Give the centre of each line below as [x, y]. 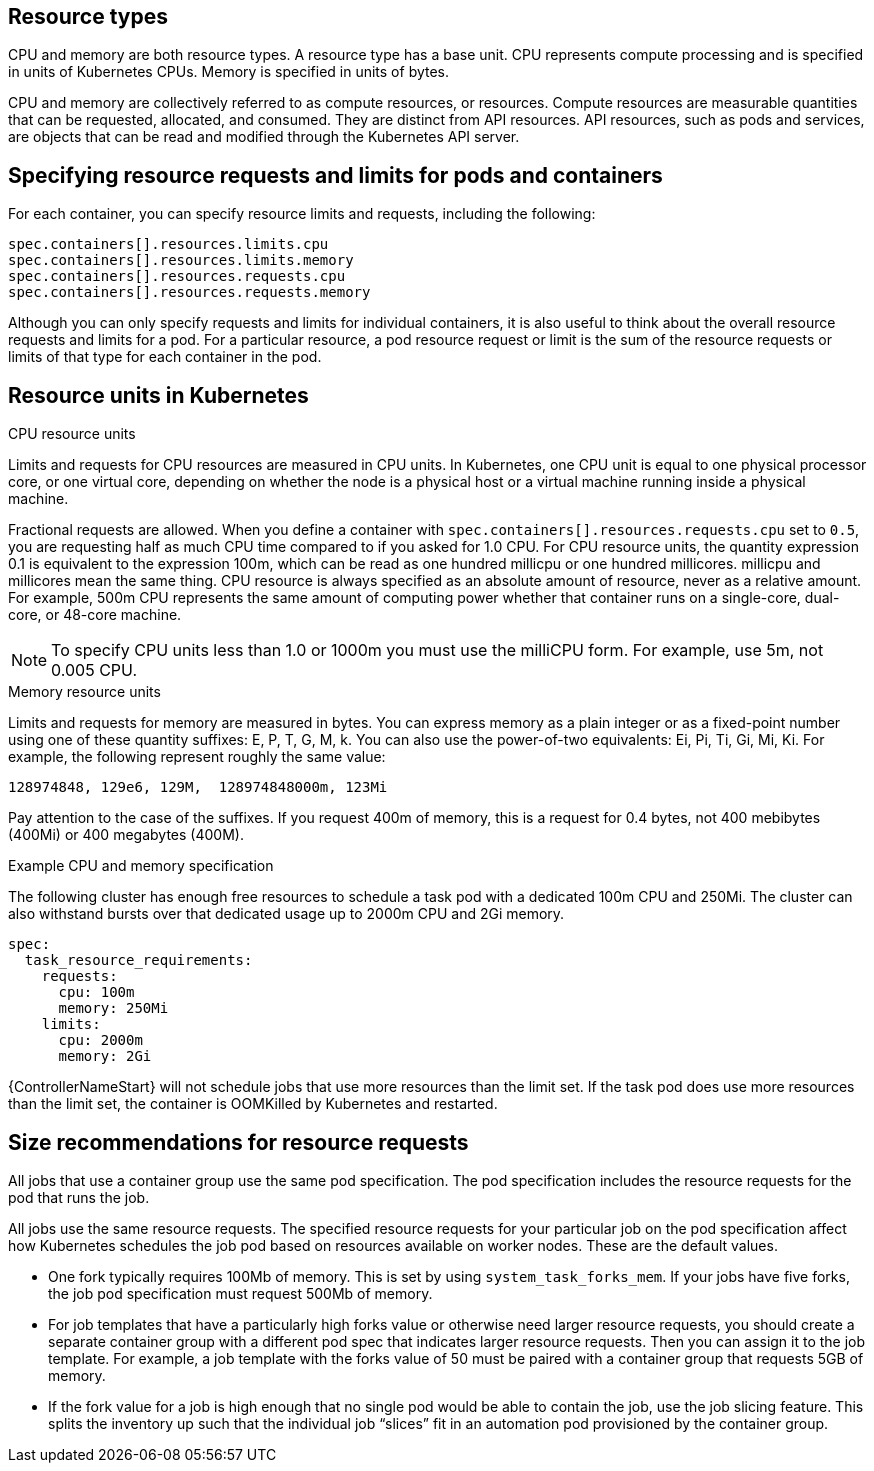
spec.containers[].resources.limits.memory [181, 260]
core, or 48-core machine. [95, 615]
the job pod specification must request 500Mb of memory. [240, 1293]
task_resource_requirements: [138, 960]
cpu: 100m [96, 992]
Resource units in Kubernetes [158, 395]
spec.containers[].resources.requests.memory [189, 292]
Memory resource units [84, 692]
